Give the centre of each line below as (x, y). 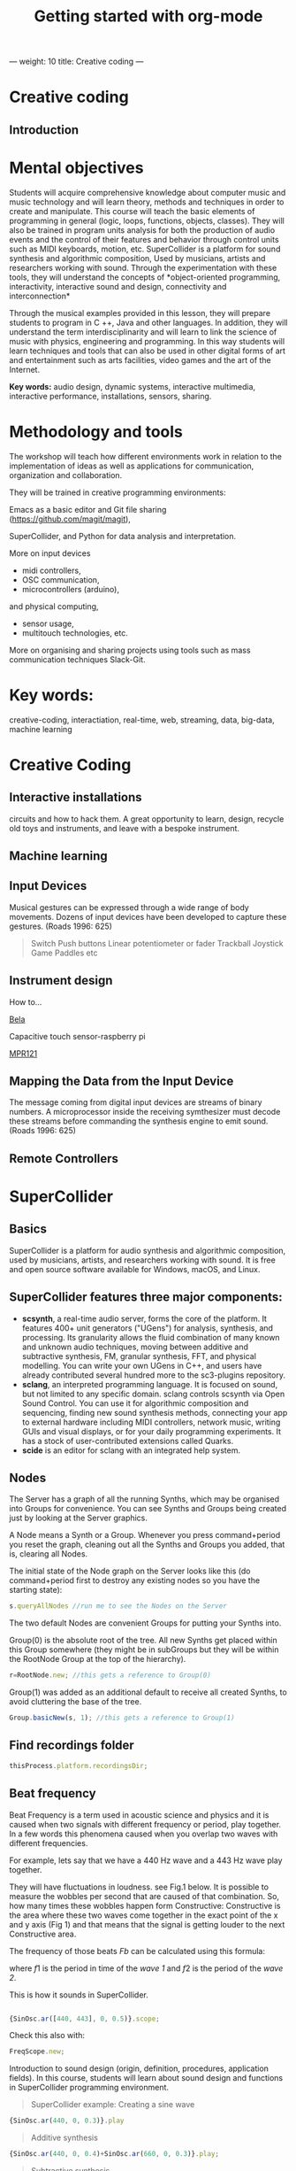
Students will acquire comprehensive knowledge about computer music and (148, 192)
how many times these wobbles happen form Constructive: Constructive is (145, 1905)
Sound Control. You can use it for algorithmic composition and (135, 1403)
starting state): (36, 1590)
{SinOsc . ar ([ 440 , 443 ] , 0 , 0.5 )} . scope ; (85, 2019)
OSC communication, (61, 579)
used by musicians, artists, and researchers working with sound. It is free (142, 1260)
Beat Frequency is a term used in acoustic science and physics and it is (139, 1815)
